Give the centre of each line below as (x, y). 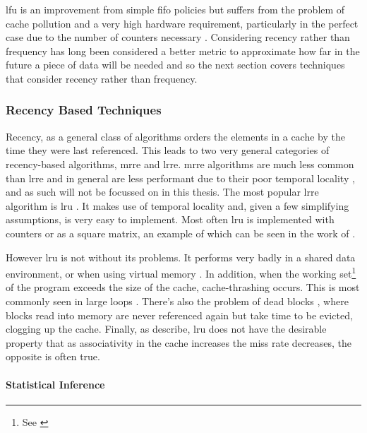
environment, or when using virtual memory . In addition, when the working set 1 (181, 272)
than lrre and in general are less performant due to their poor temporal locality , (180, 178)
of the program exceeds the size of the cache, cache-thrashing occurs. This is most (183, 287)
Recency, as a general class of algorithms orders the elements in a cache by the (175, 136)
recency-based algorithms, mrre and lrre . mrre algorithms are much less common (180, 164)
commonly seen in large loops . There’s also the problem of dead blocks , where (177, 301)
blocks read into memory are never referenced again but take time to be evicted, (179, 315)
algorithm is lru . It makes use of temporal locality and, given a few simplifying (178, 205)
